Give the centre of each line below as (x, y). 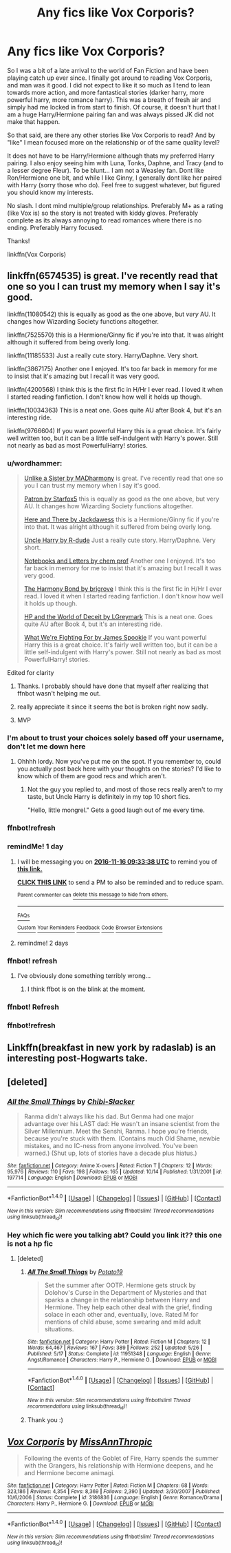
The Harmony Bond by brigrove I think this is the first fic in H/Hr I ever (123, 589)
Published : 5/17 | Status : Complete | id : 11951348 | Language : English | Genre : (119, 1354)
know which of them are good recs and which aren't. (92, 776)
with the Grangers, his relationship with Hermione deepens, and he (119, 1466)
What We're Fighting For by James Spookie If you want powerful (115, 638)
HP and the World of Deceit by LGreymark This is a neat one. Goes (118, 617)
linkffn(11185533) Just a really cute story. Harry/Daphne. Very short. (103, 355)
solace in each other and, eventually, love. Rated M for (121, 1315)
